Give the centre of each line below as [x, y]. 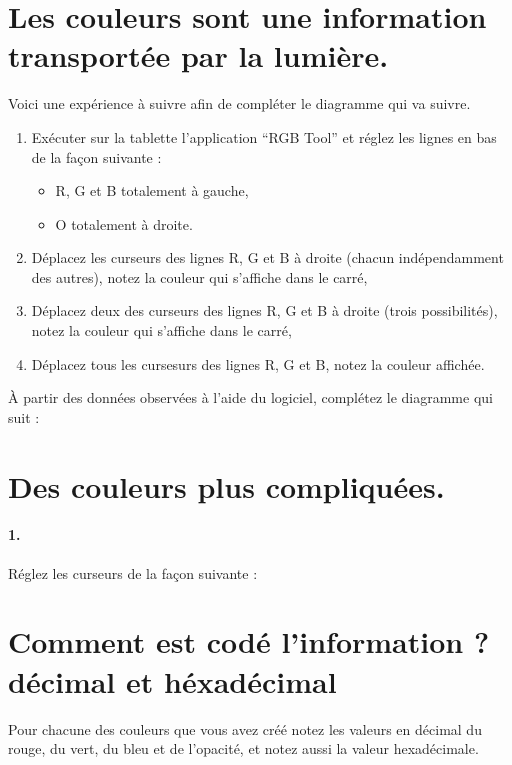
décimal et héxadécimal [172, 680]
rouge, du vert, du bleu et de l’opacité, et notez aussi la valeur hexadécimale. [243, 748]
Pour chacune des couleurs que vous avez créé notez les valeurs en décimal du [245, 728]
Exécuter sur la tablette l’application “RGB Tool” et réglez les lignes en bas [264, 136]
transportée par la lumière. [198, 55]
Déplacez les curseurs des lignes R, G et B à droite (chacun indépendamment [267, 257]
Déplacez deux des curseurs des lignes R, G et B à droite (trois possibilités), [264, 310]
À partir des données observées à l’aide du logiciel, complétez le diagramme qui [250, 397]
